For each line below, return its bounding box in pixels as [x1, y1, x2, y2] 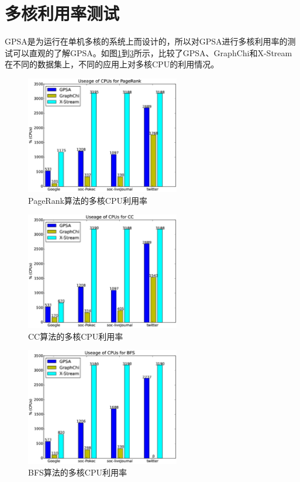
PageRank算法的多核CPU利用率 [28, 194, 147, 206]
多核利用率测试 [5, 1, 120, 25]
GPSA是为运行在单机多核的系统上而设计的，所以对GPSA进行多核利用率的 [5, 35, 288, 47]
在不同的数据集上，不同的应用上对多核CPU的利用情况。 [5, 58, 219, 70]
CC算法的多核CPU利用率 [28, 330, 123, 342]
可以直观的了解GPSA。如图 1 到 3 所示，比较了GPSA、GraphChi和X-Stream [12, 46, 292, 59]
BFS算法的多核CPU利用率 [28, 466, 127, 478]
